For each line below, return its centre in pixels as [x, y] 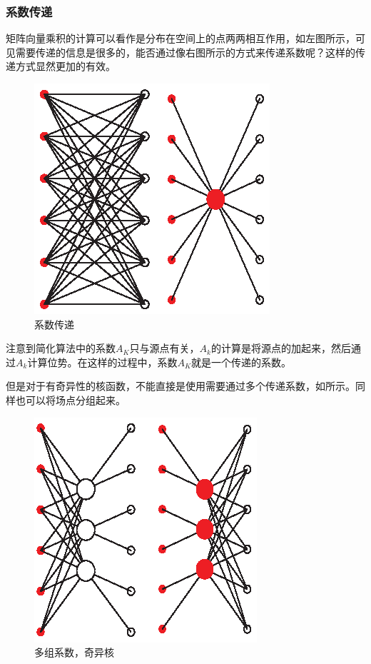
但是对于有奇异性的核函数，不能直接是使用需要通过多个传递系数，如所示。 [181, 386]
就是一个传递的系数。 [241, 362]
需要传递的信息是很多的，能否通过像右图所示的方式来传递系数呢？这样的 [185, 52]
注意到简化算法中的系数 [61, 348]
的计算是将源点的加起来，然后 [281, 348]
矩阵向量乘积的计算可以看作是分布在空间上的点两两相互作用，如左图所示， [181, 38]
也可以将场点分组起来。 [70, 399]
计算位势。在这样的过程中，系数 [102, 362]
